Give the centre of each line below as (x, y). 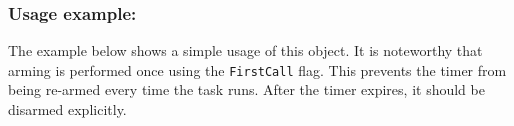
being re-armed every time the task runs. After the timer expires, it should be (246, 89)
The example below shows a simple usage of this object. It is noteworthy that (245, 50)
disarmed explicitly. (67, 109)
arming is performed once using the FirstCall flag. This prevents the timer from (257, 69)
